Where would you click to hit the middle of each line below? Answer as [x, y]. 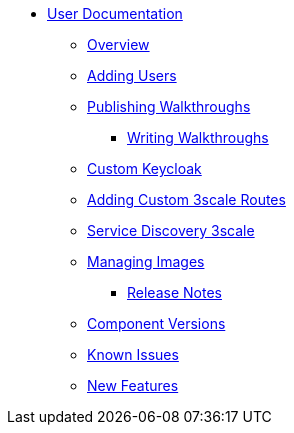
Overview [118, 44]
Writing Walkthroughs [198, 137]
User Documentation [115, 13]
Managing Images [146, 261]
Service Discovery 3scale [171, 230]
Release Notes [174, 292]
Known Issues [133, 354]
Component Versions [156, 323]
